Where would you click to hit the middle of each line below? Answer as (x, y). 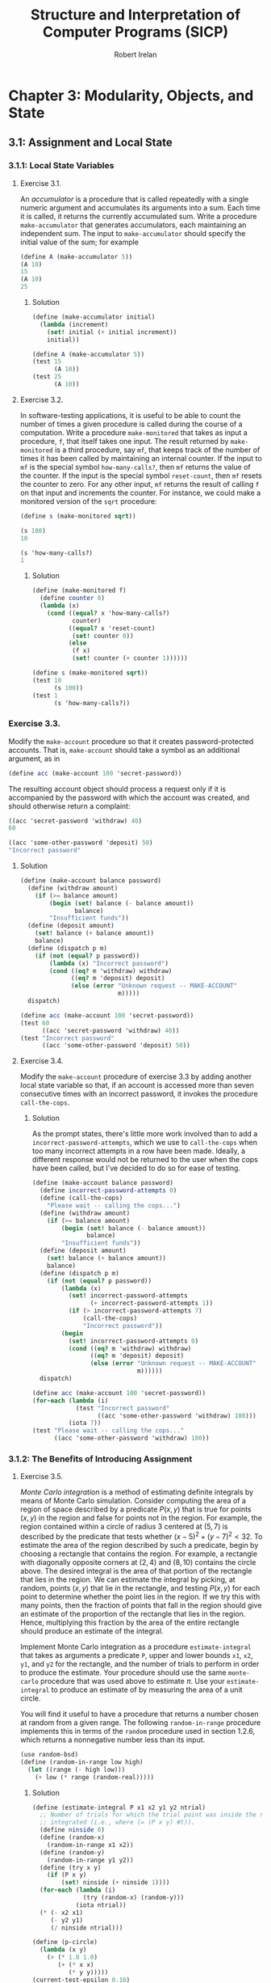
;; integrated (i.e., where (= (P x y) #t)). (117, 1822)
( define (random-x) (72, 1837)
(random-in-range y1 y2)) (91, 1860)
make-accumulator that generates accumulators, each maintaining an (133, 225)
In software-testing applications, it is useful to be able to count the (130, 415)
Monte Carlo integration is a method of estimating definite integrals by (137, 1492)
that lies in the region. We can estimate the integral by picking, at (127, 1579)
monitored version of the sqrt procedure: (88, 501)
